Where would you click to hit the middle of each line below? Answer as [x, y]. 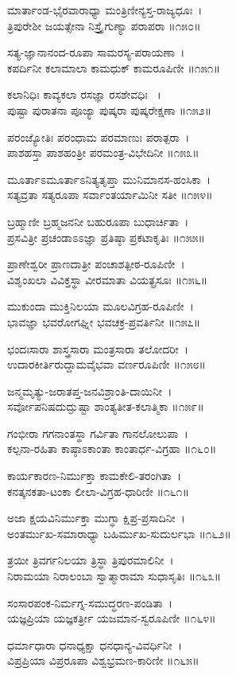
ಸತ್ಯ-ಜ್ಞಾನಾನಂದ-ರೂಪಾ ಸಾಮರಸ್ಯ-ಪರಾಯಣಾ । [96, 52]
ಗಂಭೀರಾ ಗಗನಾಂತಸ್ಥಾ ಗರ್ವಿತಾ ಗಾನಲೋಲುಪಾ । [98, 433]
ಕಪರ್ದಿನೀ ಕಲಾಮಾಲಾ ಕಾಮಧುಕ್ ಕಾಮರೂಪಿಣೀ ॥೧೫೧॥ [114, 67]
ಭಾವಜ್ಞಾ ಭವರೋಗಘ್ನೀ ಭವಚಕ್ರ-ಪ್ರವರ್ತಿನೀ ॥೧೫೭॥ [104, 321]
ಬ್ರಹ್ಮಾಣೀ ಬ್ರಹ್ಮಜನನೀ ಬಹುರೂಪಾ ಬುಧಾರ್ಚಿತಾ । [98, 221]
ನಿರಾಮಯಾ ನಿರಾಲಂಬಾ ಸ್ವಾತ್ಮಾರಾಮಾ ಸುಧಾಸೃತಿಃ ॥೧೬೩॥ [114, 576]
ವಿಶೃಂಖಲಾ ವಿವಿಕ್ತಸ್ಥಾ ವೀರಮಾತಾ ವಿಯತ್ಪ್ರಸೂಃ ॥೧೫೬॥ [108, 279]
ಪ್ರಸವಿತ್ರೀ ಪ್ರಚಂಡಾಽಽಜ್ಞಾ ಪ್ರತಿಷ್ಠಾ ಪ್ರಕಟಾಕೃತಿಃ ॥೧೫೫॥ [106, 237]
